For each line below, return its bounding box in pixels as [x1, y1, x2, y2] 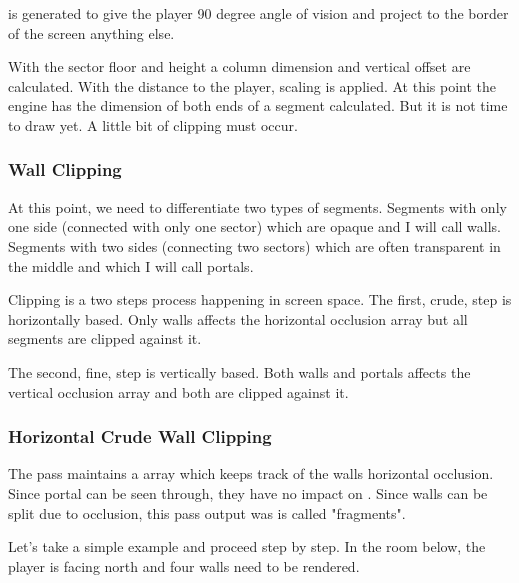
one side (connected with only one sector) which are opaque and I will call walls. [8, 216, 501, 237]
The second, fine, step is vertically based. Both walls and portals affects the [8, 361, 471, 382]
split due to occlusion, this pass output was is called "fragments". [8, 502, 406, 523]
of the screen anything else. [8, 22, 175, 43]
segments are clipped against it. [8, 328, 202, 349]
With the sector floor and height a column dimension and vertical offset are [8, 56, 471, 77]
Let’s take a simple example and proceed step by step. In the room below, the [8, 536, 486, 557]
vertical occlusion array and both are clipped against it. [8, 381, 349, 402]
